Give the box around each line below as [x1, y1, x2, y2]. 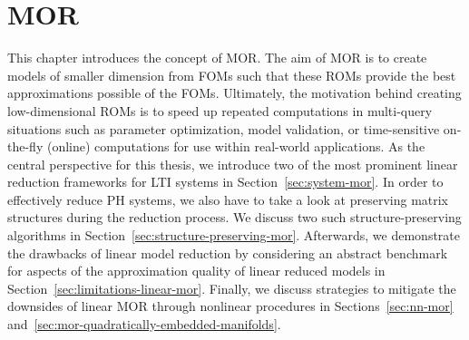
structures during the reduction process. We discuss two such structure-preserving [7, 208, 462, 227]
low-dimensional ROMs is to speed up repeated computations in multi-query [7, 101, 433, 120]
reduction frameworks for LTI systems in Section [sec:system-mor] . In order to [7, 172, 444, 191]
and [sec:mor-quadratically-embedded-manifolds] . [7, 315, 281, 334]
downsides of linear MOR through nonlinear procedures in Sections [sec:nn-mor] [7, 296, 454, 316]
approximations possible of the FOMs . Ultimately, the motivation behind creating [7, 83, 462, 102]
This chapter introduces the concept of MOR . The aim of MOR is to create [7, 48, 427, 67]
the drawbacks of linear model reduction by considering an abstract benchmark [7, 243, 448, 262]
